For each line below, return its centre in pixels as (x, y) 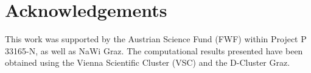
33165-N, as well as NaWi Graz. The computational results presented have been (154, 50)
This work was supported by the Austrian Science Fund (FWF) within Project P (156, 39)
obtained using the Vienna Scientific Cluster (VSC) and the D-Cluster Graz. (148, 62)
